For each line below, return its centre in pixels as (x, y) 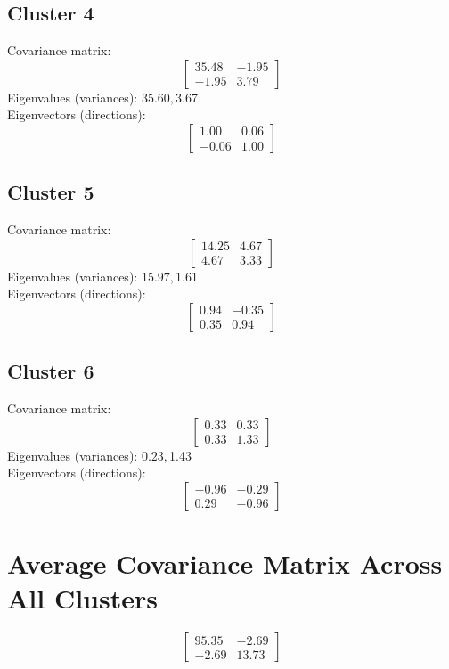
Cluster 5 (51, 192)
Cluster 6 (51, 371)
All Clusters (82, 598)
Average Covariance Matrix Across (225, 563)
